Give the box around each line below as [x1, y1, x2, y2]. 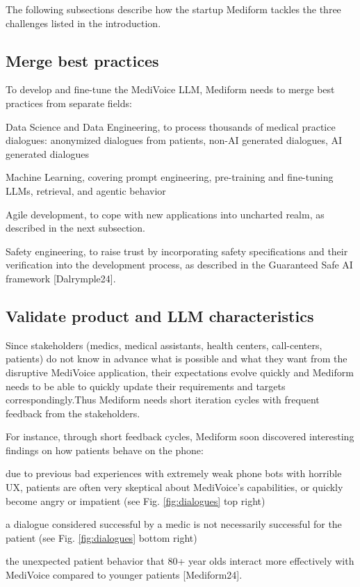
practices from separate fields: [6, 95, 132, 110]
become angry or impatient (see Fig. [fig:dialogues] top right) [6, 493, 265, 508]
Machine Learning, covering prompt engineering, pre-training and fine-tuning [6, 170, 334, 184]
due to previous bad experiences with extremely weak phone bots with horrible [6, 466, 342, 481]
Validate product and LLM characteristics [6, 305, 314, 326]
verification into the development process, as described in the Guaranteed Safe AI [6, 257, 353, 272]
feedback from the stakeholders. [6, 405, 140, 420]
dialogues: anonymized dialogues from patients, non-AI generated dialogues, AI [6, 133, 343, 147]
